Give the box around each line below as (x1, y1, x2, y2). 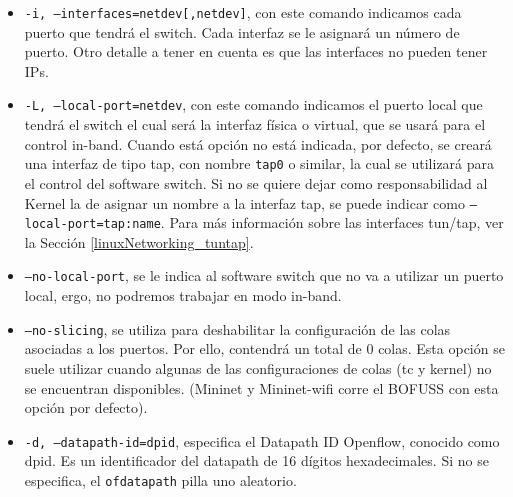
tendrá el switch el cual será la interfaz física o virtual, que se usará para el (24, 114, 486, 135)
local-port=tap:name (24, 217, 161, 232)
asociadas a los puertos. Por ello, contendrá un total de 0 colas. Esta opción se (24, 338, 505, 359)
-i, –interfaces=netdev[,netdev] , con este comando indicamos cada (24, 2, 462, 22)
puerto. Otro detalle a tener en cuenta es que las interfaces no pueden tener (24, 41, 488, 62)
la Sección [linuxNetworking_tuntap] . (24, 231, 254, 252)
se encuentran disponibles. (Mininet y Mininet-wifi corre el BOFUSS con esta (24, 377, 499, 398)
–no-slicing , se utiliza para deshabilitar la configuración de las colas (24, 318, 451, 339)
